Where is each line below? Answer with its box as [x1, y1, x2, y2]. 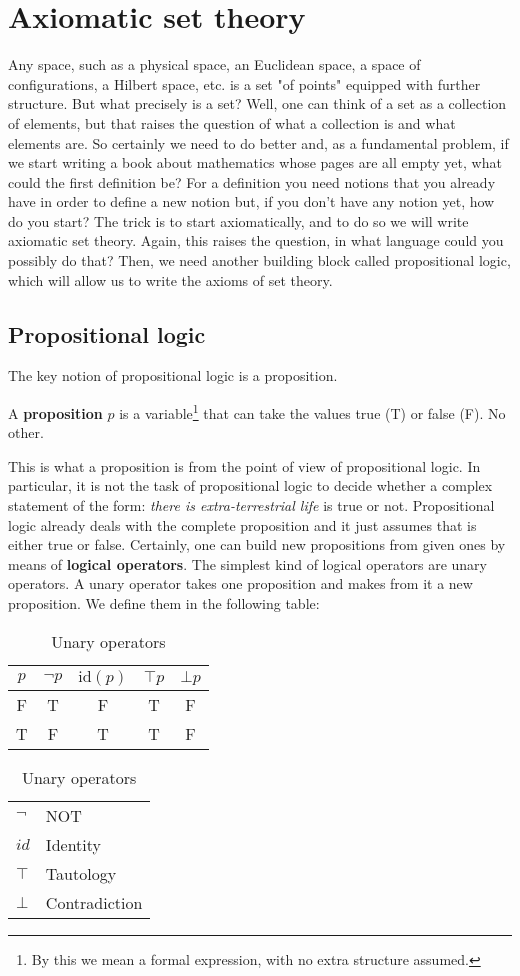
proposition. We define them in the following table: [8, 593, 320, 614]
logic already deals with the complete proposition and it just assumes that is [8, 514, 477, 535]
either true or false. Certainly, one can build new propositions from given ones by [8, 534, 506, 555]
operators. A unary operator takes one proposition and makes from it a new [8, 573, 473, 594]
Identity [45, 832, 101, 856]
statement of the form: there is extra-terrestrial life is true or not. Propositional [8, 495, 495, 516]
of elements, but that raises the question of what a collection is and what [8, 112, 456, 133]
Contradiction [45, 890, 143, 914]
